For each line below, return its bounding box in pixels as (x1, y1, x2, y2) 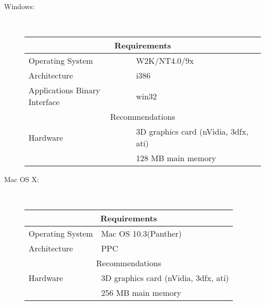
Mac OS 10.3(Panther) (101, 227, 182, 240)
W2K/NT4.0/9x (136, 55, 194, 67)
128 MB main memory (136, 152, 217, 164)
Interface (29, 96, 60, 108)
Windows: (4, 1, 35, 11)
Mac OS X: (4, 174, 39, 185)
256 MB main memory (101, 287, 181, 299)
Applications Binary (29, 84, 100, 96)
